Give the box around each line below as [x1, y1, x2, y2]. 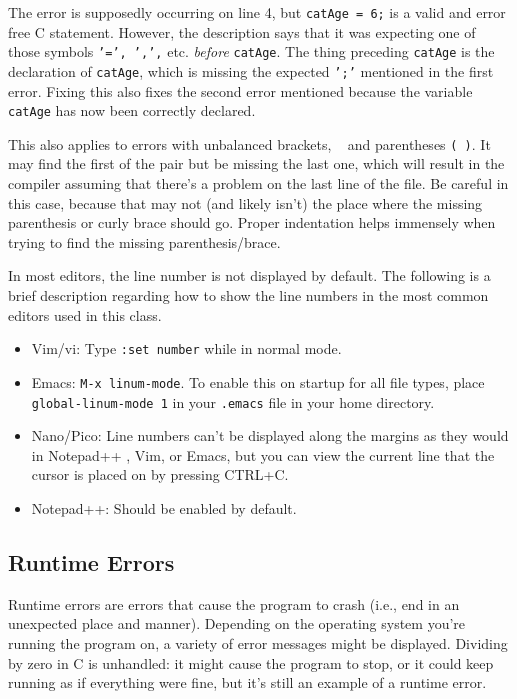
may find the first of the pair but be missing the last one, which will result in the [8, 153, 505, 174]
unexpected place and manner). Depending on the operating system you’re [8, 613, 466, 634]
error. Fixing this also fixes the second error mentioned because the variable [8, 80, 473, 101]
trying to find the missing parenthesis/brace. [8, 231, 281, 252]
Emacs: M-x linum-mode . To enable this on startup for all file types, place [31, 371, 485, 392]
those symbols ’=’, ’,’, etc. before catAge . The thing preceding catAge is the [8, 41, 495, 62]
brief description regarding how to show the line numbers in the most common [8, 285, 489, 306]
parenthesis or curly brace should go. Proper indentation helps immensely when [8, 212, 496, 233]
